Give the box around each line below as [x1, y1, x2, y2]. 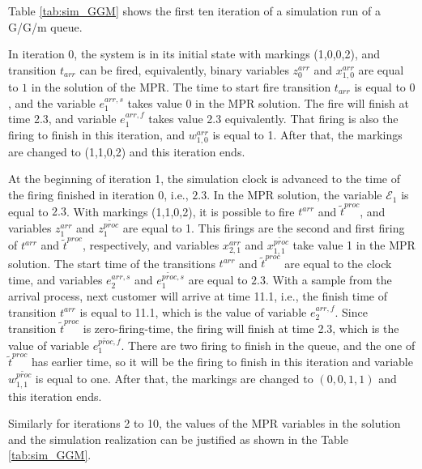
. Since [335, 303, 368, 320]
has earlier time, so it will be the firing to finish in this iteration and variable [31, 353, 413, 370]
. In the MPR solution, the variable [207, 186, 382, 203]
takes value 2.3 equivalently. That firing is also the [148, 110, 399, 127]
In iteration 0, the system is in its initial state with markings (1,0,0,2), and [8, 45, 381, 62]
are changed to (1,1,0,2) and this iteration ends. [8, 143, 245, 160]
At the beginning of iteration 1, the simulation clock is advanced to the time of [8, 170, 400, 187]
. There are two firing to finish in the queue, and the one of [121, 336, 416, 353]
